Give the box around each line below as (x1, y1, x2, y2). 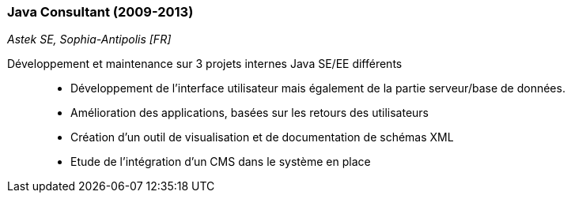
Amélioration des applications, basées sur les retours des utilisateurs (70, 106, 429, 120)
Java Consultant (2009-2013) (7, 4, 194, 20)
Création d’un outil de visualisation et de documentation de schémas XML (70, 130, 454, 145)
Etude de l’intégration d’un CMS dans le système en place (70, 155, 371, 169)
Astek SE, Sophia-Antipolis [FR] (7, 32, 172, 47)
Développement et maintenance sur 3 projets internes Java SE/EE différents (7, 57, 403, 71)
